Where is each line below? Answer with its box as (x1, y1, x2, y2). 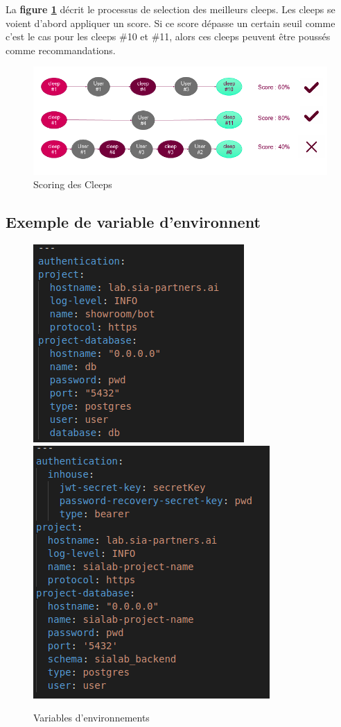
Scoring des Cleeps (33, 177, 112, 192)
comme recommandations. (6, 42, 116, 57)
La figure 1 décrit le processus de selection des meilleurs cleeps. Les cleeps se (6, 2, 335, 16)
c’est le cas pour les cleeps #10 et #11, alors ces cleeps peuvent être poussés (6, 29, 331, 44)
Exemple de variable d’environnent (6, 211, 261, 233)
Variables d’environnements (33, 710, 150, 725)
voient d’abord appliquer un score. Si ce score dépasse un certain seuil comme (6, 15, 335, 30)
